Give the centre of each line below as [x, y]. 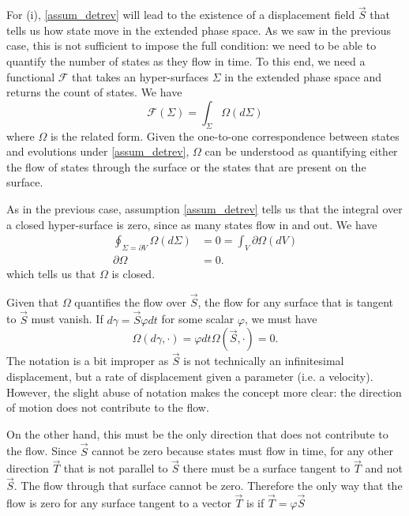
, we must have [281, 319]
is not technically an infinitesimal [264, 361]
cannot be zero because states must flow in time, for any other [243, 451]
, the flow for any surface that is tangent [296, 301]
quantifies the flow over [131, 301]
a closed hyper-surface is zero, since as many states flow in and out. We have [192, 224]
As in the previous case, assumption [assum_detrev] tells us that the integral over [204, 208]
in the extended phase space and [303, 76]
